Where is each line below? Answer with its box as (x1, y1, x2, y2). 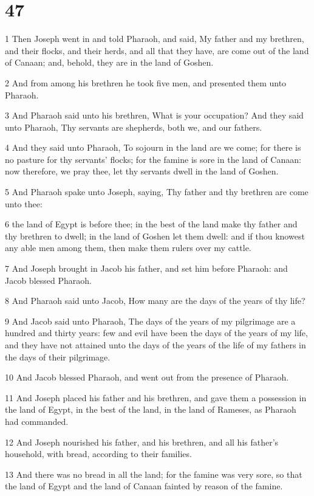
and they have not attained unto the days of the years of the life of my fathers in (5, 339, 306, 351)
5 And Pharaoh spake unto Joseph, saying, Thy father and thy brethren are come (5, 185, 309, 198)
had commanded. (5, 415, 69, 427)
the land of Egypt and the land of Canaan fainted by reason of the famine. (5, 480, 283, 492)
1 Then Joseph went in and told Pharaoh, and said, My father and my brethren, (5, 32, 304, 45)
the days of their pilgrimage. (5, 350, 111, 363)
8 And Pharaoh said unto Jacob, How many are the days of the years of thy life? (5, 294, 305, 307)
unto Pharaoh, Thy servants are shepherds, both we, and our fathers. (5, 120, 262, 133)
